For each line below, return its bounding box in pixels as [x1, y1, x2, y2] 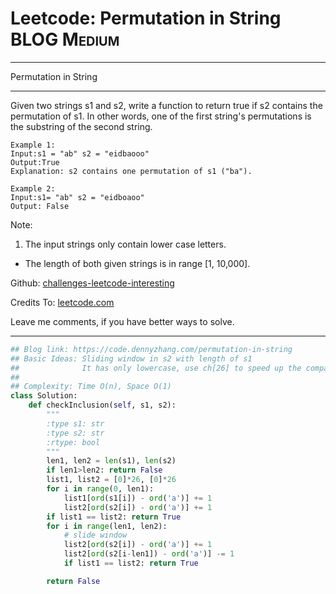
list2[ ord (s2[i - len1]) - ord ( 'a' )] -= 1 [63, 549, 235, 559]
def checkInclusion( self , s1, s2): [28, 400, 177, 411]
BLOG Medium [10, 28, 120, 51]
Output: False [10, 201, 70, 211]
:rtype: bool [46, 437, 101, 447]
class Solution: [10, 391, 78, 401]
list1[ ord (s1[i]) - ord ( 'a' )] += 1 [63, 493, 213, 503]
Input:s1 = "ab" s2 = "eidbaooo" [10, 148, 150, 159]
